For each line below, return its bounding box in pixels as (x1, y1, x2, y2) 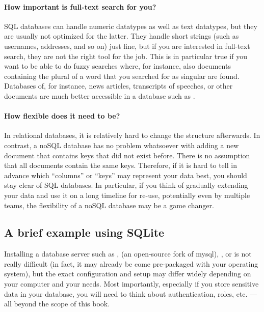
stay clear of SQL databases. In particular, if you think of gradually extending (4, 180, 248, 190)
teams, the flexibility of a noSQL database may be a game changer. (4, 200, 214, 210)
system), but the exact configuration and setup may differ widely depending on (4, 268, 251, 279)
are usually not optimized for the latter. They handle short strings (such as (4, 31, 239, 41)
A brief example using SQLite (4, 224, 165, 240)
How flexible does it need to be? (4, 110, 120, 121)
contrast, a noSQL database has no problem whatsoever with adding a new (4, 139, 239, 150)
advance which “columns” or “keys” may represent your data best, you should (4, 169, 247, 180)
